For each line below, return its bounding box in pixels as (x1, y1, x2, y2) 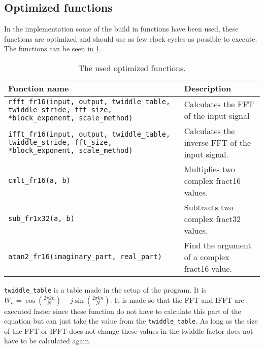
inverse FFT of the (184, 136, 251, 148)
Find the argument (184, 239, 251, 251)
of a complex (184, 250, 229, 263)
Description (184, 82, 232, 94)
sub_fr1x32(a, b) (8, 214, 75, 223)
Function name (8, 82, 69, 94)
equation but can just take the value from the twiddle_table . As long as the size (4, 315, 258, 326)
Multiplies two (184, 163, 235, 175)
